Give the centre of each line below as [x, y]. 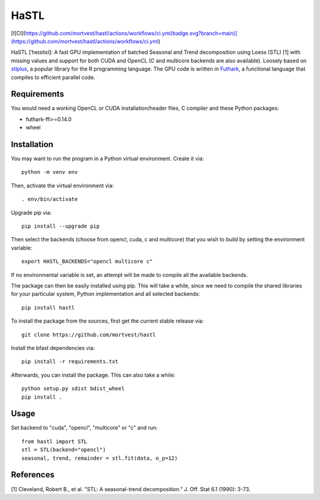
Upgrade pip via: [31, 212]
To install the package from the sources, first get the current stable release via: [107, 321]
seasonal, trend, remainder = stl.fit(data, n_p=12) [100, 458]
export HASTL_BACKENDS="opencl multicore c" [87, 262]
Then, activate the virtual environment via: [63, 185]
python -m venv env [50, 172]
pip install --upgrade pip [61, 226]
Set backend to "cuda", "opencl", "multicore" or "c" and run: [84, 428]
